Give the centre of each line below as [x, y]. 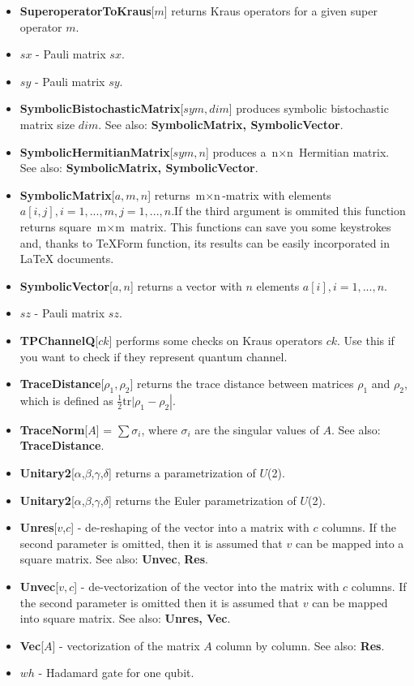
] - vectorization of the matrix [126, 645]
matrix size [47, 124]
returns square [55, 226]
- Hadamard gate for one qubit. [116, 673]
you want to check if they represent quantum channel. [154, 356]
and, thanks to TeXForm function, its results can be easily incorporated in [205, 242]
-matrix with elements [277, 194]
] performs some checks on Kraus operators [216, 340]
